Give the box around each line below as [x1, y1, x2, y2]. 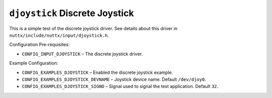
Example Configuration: [9, 60, 58, 66]
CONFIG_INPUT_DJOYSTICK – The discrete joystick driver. [22, 51, 143, 57]
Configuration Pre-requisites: [9, 42, 70, 48]
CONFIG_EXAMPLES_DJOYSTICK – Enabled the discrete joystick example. [22, 69, 173, 75]
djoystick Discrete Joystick [9, 8, 134, 19]
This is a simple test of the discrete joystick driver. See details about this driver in [9, 25, 178, 31]
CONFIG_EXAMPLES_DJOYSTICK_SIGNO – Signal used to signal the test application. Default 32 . [22, 83, 219, 89]
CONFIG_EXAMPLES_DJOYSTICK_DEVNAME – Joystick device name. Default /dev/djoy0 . [22, 76, 207, 82]
